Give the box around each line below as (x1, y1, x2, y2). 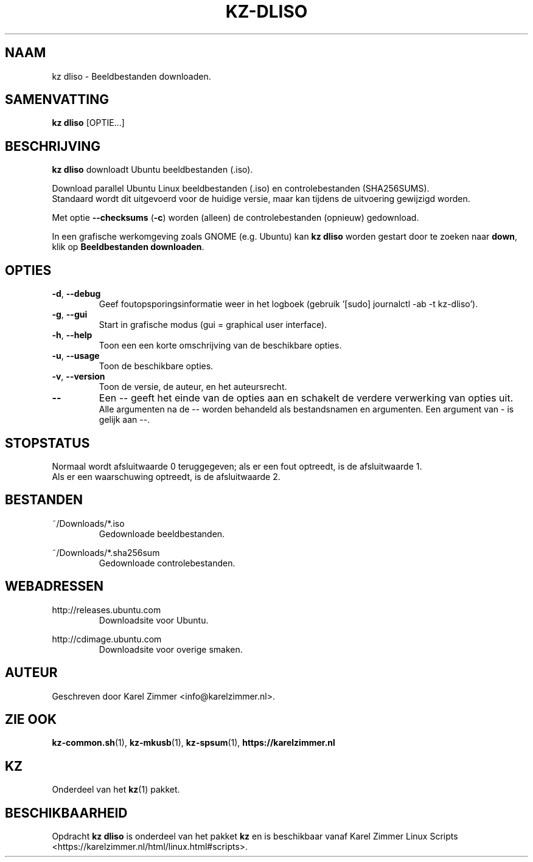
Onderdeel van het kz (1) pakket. (52, 784, 180, 795)
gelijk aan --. (99, 414, 150, 425)
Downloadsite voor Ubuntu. (99, 614, 209, 625)
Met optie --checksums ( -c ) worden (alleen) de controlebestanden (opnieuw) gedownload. (52, 212, 419, 223)
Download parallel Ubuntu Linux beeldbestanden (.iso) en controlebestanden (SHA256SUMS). (52, 183, 430, 194)
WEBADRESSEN (5, 579, 104, 594)
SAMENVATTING (5, 92, 109, 108)
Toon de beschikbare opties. (99, 361, 214, 372)
